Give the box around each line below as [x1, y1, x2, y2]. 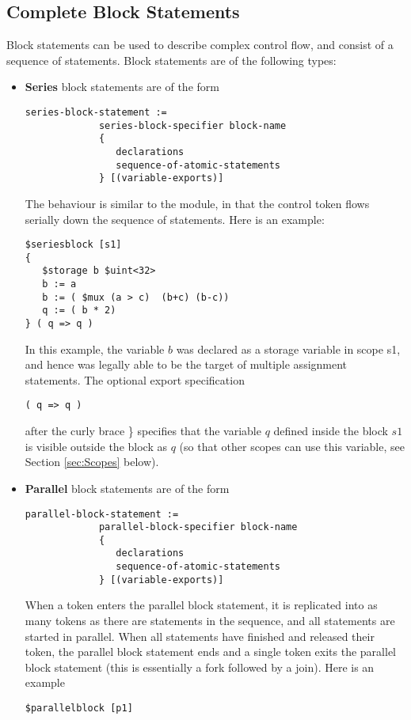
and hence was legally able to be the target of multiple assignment [25, 356, 348, 373]
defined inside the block [273, 423, 388, 439]
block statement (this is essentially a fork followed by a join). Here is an [25, 658, 375, 675]
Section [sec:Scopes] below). [25, 453, 159, 470]
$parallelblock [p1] [25, 703, 133, 714]
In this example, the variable [25, 340, 165, 357]
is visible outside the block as [25, 438, 167, 454]
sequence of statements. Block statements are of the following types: [6, 51, 337, 68]
